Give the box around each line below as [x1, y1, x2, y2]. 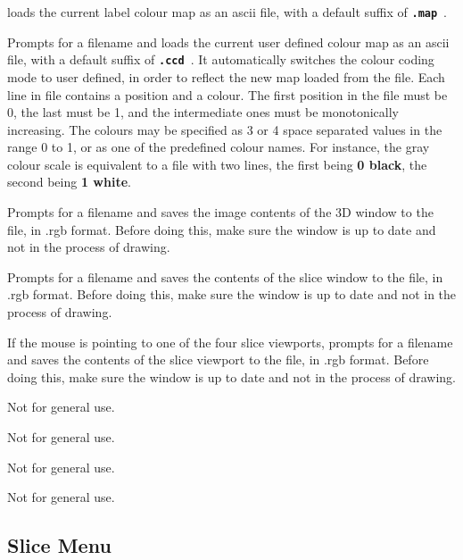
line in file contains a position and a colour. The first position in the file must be [7, 85, 448, 104]
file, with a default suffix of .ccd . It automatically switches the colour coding [7, 50, 434, 69]
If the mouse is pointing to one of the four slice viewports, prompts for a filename [7, 332, 453, 351]
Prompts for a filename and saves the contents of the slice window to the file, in [7, 267, 443, 286]
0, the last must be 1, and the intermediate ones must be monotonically [7, 103, 399, 121]
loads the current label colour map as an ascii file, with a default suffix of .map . [7, 3, 448, 21]
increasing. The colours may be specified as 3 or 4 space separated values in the [7, 120, 442, 138]
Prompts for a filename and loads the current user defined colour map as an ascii [7, 32, 450, 51]
